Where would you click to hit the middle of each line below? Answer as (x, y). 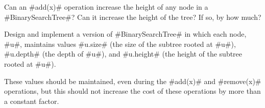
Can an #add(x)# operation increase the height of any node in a (106, 7)
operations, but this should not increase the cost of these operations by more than (132, 91)
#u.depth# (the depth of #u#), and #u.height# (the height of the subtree (123, 54)
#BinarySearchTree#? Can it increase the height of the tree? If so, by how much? (133, 17)
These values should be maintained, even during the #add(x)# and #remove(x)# (133, 81)
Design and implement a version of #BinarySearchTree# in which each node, (125, 34)
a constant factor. (32, 101)
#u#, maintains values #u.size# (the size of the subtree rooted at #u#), (120, 44)
